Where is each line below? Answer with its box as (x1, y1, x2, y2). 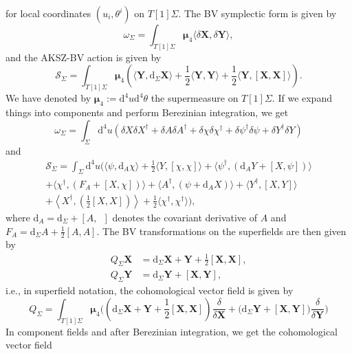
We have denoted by (5, 91, 91, 105)
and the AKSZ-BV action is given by (5, 49, 162, 64)
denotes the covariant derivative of (112, 210, 258, 224)
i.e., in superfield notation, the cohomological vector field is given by (5, 283, 294, 298)
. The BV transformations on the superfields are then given (96, 223, 346, 238)
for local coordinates (5, 6, 91, 20)
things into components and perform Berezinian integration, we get (5, 105, 289, 120)
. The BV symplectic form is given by (178, 6, 337, 20)
